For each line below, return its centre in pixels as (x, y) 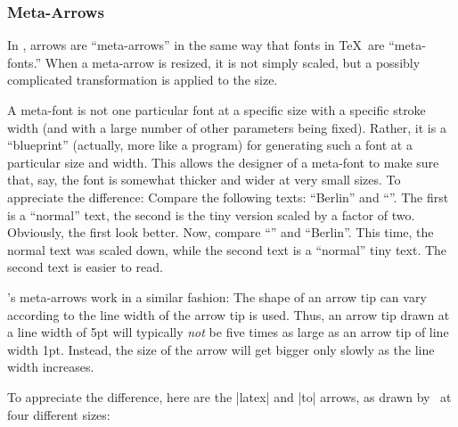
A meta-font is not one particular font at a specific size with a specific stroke (217, 110)
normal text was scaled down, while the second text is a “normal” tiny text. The (227, 249)
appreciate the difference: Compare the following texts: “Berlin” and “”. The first (228, 197)
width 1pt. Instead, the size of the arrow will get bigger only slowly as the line (221, 349)
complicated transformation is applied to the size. (143, 80)
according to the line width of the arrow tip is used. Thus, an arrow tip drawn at (229, 314)
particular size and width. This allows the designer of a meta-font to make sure (223, 162)
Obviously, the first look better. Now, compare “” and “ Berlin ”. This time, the (221, 232)
